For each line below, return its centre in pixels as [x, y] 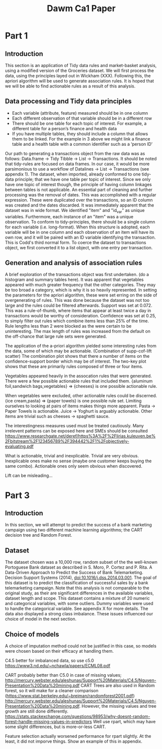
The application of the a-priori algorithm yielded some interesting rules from [81, 346]
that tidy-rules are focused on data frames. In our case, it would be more [77, 164]
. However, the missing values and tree [118, 706]
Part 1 [16, 36]
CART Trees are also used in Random [118, 685]
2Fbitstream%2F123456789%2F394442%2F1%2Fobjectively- [67, 441]
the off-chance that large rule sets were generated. [56, 336]
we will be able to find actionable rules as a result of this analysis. [70, 86]
